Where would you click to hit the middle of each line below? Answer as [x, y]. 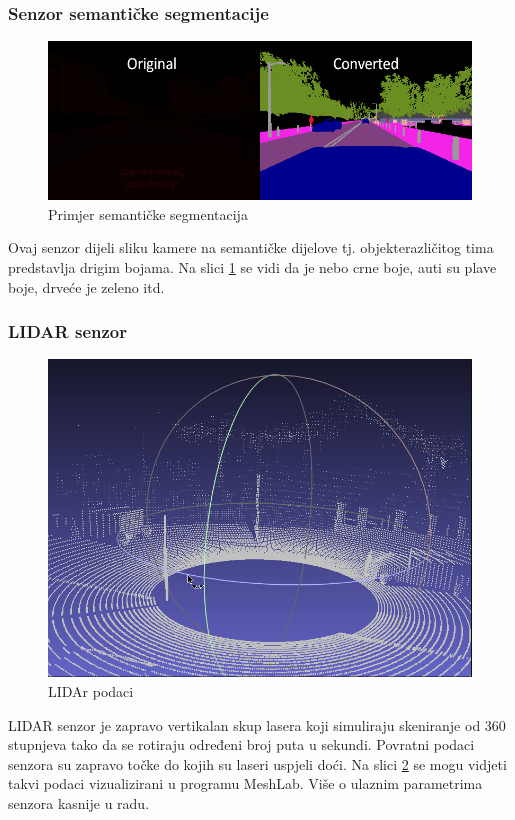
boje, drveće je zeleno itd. [86, 286]
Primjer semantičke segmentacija [148, 213]
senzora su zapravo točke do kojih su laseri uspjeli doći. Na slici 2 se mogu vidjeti [257, 763]
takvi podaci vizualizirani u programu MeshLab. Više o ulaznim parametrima [245, 783]
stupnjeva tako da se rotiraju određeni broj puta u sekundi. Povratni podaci [241, 744]
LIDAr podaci [91, 691]
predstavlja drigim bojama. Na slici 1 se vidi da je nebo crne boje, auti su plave [252, 267]
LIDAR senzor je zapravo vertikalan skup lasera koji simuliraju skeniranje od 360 [257, 724]
